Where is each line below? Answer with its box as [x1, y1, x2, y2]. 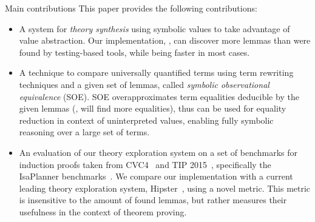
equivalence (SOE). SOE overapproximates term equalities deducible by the [19, 90, 299, 103]
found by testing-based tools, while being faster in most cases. [19, 45, 250, 58]
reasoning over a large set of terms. [19, 126, 150, 138]
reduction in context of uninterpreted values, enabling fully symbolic [19, 113, 274, 126]
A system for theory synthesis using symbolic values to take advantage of [19, 22, 290, 35]
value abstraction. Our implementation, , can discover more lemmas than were [19, 34, 311, 47]
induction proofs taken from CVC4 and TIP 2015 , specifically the [19, 158, 271, 170]
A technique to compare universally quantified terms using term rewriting [19, 66, 294, 79]
